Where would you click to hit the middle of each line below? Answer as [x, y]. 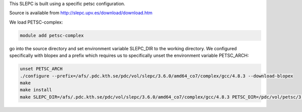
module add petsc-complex [52, 35]
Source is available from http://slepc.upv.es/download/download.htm [81, 13]
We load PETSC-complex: [36, 22]
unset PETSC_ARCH [41, 69]
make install [36, 90]
